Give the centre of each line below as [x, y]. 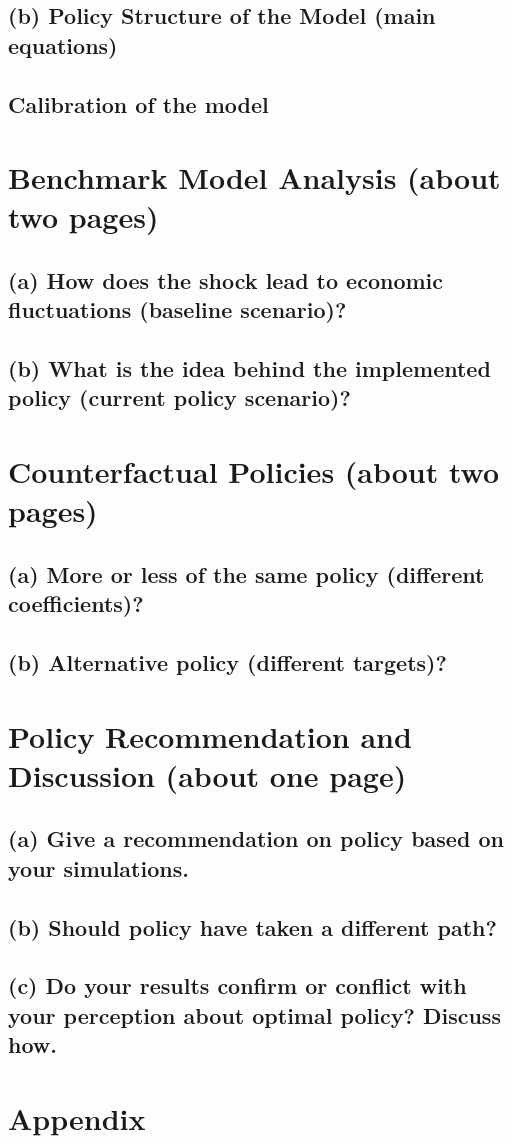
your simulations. [98, 867]
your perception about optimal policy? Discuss [254, 1014]
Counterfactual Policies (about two [254, 471]
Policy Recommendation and [210, 735]
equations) [63, 44]
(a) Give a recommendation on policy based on [256, 838]
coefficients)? [76, 603]
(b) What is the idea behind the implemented [249, 368]
